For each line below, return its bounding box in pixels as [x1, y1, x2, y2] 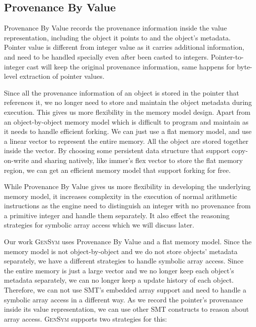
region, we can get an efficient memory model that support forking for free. [4, 164, 231, 175]
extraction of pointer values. [19, 71, 105, 81]
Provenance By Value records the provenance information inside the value [4, 23, 227, 33]
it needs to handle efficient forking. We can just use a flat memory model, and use [4, 126, 252, 136]
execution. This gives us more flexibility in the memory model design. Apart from [4, 106, 251, 117]
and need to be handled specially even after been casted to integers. [4, 51, 209, 62]
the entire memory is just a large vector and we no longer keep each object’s [4, 265, 234, 275]
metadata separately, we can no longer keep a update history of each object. [4, 275, 234, 285]
